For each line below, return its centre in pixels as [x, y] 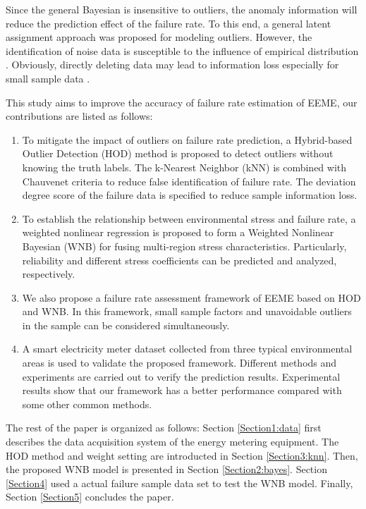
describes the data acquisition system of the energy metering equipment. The [172, 442]
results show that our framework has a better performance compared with [182, 390]
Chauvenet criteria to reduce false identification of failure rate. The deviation [189, 181]
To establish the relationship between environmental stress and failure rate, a [189, 218]
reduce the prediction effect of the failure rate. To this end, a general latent [169, 23]
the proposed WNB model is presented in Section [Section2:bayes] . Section [166, 469]
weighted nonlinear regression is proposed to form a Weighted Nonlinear [178, 232]
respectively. [49, 274]
